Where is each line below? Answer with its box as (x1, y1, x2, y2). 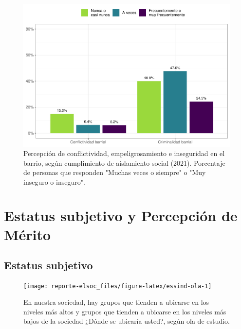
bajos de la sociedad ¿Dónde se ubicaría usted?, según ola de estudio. (23, 316, 230, 326)
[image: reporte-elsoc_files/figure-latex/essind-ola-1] (23, 283, 212, 290)
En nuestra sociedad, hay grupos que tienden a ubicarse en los (23, 296, 209, 307)
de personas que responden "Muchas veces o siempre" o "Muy (23, 167, 206, 177)
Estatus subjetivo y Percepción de (4, 205, 238, 225)
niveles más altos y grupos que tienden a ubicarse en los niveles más (23, 306, 226, 316)
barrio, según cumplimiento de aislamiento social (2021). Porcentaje (23, 157, 225, 168)
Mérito (4, 224, 51, 244)
